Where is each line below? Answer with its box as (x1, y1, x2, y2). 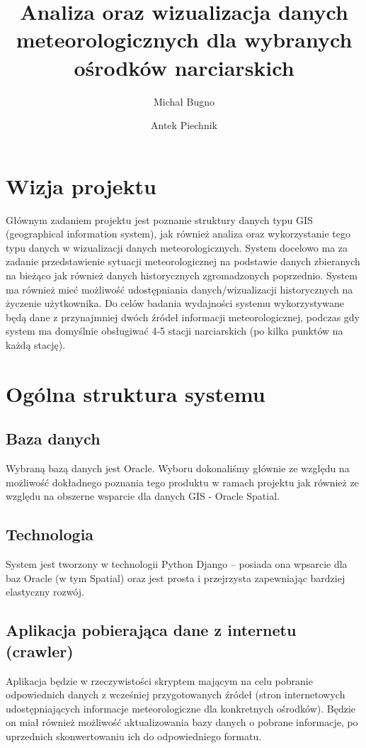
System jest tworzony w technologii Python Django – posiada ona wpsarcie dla (6, 557, 348, 571)
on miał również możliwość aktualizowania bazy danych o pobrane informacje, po (6, 715, 358, 730)
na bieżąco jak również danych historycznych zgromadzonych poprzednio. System (6, 268, 358, 282)
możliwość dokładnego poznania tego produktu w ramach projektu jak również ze (6, 474, 359, 489)
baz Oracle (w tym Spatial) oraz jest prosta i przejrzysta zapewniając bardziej (6, 570, 345, 585)
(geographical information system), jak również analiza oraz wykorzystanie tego (6, 226, 350, 241)
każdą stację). (6, 337, 66, 352)
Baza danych (6, 428, 101, 450)
